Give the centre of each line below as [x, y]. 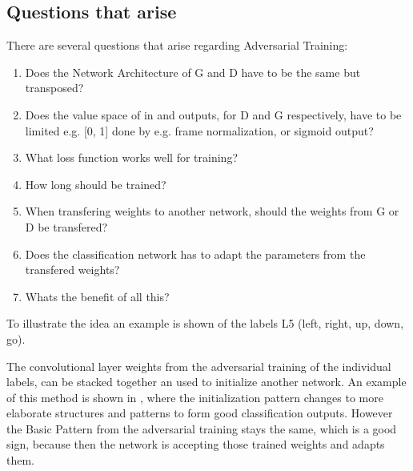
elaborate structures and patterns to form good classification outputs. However [200, 413]
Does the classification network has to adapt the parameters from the [195, 254]
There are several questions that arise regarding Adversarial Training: [177, 45]
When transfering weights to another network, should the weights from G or [212, 211]
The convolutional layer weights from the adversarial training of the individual [199, 366]
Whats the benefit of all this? [97, 296]
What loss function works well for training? [131, 157]
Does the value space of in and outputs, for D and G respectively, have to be [213, 114]
